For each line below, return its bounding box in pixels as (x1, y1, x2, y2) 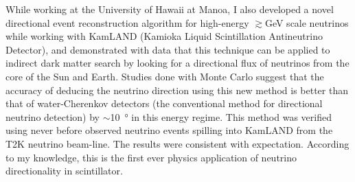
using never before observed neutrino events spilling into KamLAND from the (5, 123, 333, 137)
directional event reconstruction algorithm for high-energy (5, 15, 249, 30)
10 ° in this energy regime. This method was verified (110, 109, 332, 124)
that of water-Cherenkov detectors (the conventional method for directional (5, 96, 323, 111)
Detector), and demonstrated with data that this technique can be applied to (5, 42, 330, 56)
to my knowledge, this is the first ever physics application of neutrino (5, 150, 297, 164)
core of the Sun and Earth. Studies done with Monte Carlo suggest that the (5, 69, 324, 83)
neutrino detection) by (5, 109, 100, 124)
